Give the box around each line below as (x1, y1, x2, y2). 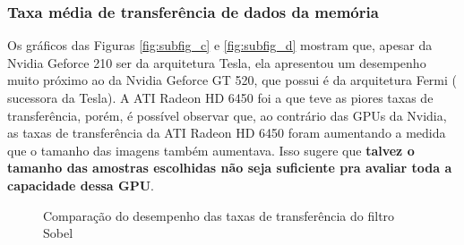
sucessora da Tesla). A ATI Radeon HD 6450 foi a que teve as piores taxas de (7, 89, 434, 106)
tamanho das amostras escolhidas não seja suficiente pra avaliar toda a (7, 158, 452, 177)
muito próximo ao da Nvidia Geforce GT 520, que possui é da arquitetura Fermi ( (7, 71, 458, 89)
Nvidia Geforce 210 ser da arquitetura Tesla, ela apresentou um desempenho (7, 53, 426, 72)
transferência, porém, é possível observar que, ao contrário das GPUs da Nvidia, (7, 106, 447, 124)
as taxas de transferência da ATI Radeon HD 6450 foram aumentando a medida (7, 123, 446, 142)
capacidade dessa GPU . (7, 175, 155, 194)
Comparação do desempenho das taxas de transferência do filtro (43, 206, 395, 224)
